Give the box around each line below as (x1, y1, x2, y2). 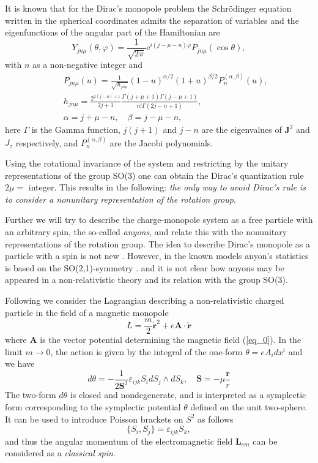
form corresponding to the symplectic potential (5, 400, 181, 413)
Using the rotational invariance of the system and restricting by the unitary (5, 157, 289, 169)
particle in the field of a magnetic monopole (5, 306, 169, 318)
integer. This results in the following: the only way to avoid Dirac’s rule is (28, 181, 306, 194)
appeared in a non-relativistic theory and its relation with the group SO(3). (5, 273, 288, 286)
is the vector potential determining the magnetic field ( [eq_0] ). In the (40, 333, 301, 346)
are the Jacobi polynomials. (109, 136, 213, 149)
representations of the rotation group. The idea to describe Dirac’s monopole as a (5, 237, 310, 250)
